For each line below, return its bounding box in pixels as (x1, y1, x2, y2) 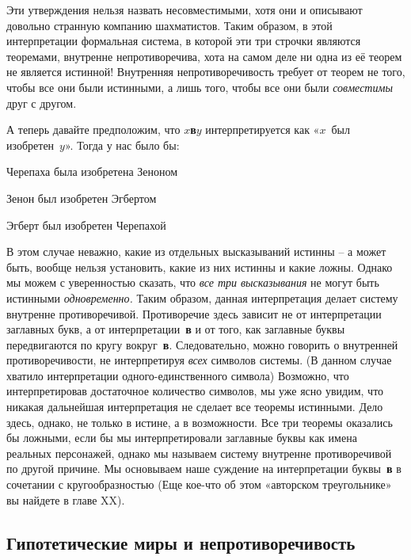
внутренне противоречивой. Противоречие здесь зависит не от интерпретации (6, 305, 382, 322)
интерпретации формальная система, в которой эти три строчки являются (6, 32, 361, 49)
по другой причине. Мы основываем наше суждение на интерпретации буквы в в (6, 460, 401, 477)
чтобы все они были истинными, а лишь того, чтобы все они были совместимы (6, 78, 393, 95)
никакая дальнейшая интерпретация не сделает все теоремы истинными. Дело (6, 398, 383, 415)
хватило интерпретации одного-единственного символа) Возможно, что (6, 367, 349, 383)
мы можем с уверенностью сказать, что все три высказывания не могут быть (6, 274, 379, 291)
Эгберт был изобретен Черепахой (6, 216, 166, 233)
